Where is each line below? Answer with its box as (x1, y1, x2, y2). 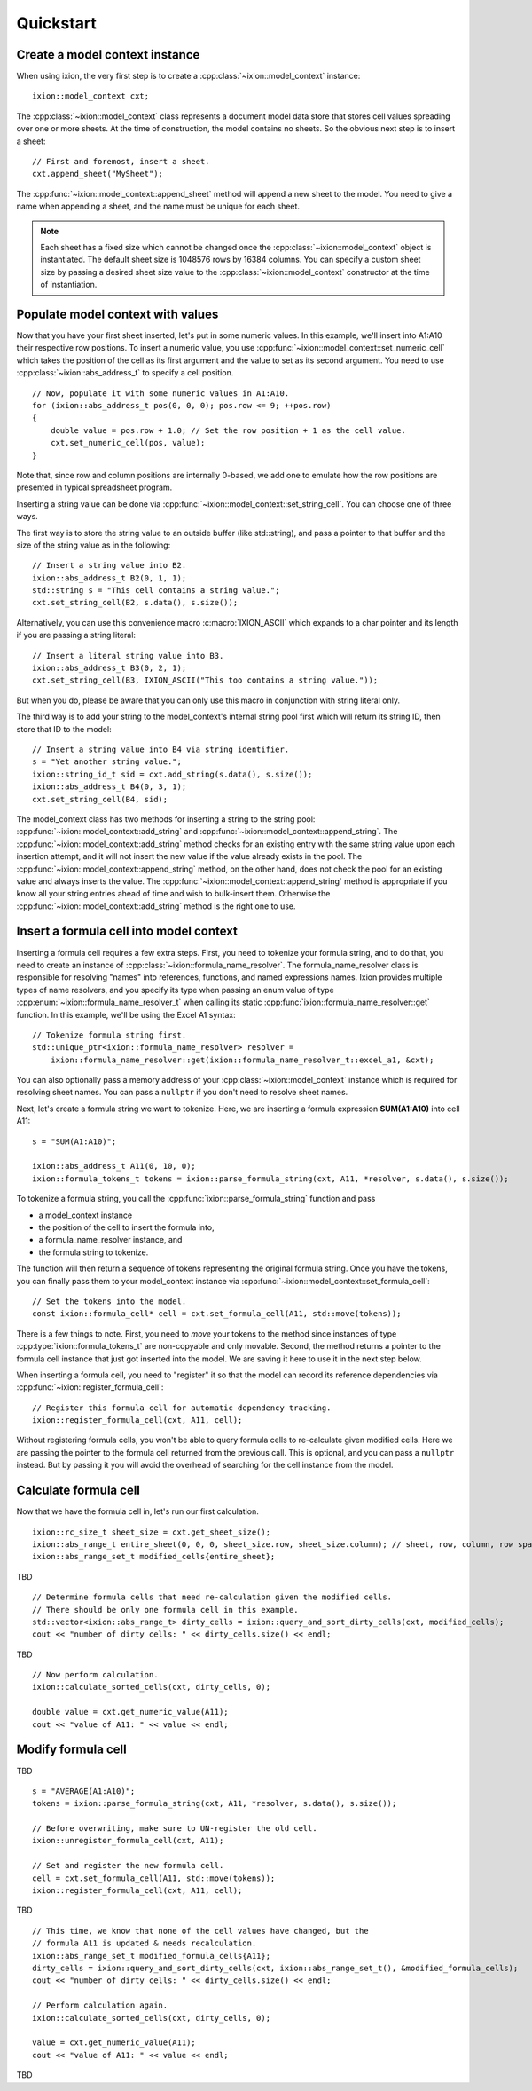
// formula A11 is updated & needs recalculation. (32, 1938, 257, 1948)
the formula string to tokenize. (38, 1247, 149, 1258)
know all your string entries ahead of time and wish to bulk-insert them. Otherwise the (16, 888, 331, 899)
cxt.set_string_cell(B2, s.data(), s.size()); (32, 597, 239, 608)
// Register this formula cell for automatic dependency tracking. (32, 1402, 332, 1413)
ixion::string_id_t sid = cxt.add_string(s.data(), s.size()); (32, 769, 313, 779)
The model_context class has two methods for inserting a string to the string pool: (16, 813, 316, 825)
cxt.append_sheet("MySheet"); (32, 169, 164, 179)
